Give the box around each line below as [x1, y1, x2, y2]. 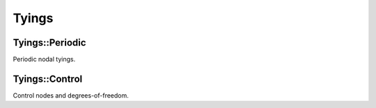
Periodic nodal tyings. [13, 55, 76, 64]
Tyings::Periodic [13, 37, 86, 48]
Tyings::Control [13, 73, 83, 84]
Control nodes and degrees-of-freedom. [13, 91, 129, 100]
